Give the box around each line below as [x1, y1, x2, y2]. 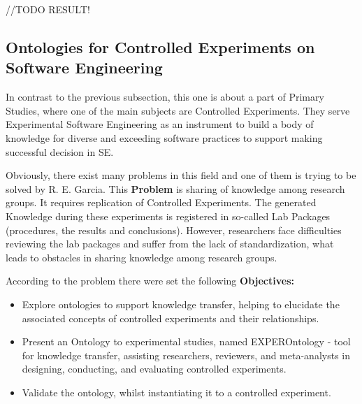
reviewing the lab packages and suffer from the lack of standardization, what [6, 236, 334, 251]
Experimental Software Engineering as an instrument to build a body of [6, 117, 314, 131]
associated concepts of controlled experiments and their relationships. [22, 310, 319, 325]
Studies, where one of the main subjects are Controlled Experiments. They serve [6, 103, 350, 117]
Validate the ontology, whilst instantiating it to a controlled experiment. [22, 384, 331, 399]
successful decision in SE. [6, 144, 114, 159]
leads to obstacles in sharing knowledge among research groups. [6, 250, 277, 264]
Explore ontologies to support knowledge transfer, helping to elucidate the [22, 296, 340, 311]
